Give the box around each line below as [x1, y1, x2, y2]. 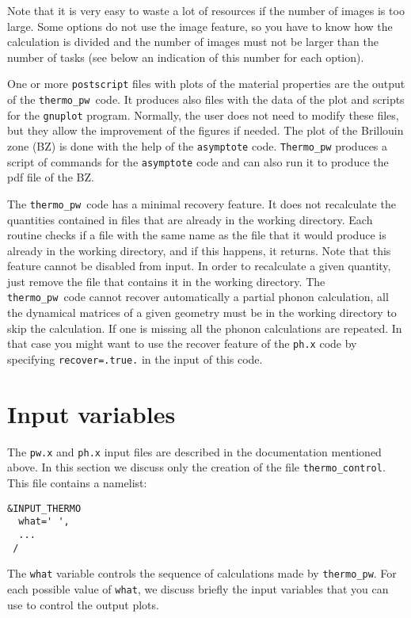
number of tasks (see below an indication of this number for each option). [7, 48, 364, 65]
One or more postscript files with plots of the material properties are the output [7, 75, 405, 92]
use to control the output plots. [7, 596, 159, 612]
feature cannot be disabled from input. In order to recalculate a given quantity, [7, 257, 391, 274]
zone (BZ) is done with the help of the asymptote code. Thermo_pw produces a [7, 137, 388, 154]
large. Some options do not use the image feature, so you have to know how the [7, 17, 393, 34]
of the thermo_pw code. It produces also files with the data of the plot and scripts [7, 91, 405, 108]
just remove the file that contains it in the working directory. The [7, 273, 325, 289]
